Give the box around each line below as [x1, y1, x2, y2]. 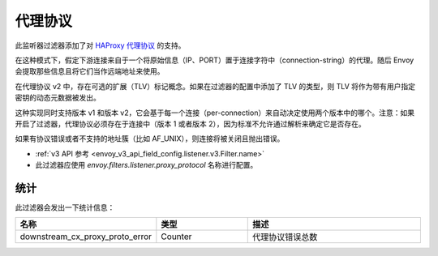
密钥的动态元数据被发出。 [15, 93, 101, 103]
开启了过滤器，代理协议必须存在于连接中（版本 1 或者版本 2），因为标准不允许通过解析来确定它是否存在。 [15, 118, 367, 129]
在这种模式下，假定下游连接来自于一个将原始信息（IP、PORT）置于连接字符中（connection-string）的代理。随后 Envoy [15, 55, 414, 65]
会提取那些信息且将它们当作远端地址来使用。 [15, 66, 165, 76]
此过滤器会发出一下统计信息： [15, 203, 115, 212]
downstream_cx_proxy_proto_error [19, 231, 152, 242]
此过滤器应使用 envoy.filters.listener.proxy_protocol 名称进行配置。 [35, 160, 258, 170]
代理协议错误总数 [251, 232, 318, 243]
